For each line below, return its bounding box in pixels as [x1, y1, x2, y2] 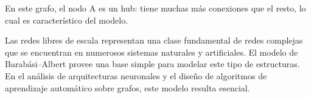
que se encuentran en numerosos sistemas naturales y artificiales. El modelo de [5, 45, 298, 58]
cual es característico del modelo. [5, 13, 128, 26]
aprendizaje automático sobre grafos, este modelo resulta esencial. [5, 81, 250, 94]
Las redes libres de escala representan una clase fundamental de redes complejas [5, 34, 303, 47]
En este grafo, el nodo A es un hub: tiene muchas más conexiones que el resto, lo [5, 2, 306, 14]
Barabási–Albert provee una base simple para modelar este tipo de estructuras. [5, 57, 300, 70]
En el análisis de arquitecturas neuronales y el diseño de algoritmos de [5, 69, 267, 82]
